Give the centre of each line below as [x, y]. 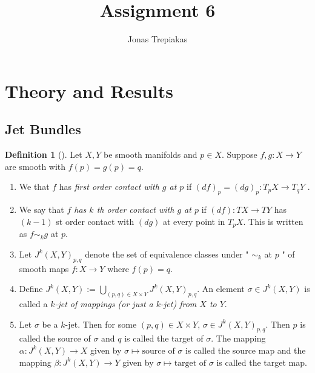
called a [33, 303]
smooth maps [44, 268]
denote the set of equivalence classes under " [167, 254]
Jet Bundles [43, 129]
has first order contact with [109, 186]
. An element [221, 289]
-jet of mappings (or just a [104, 303]
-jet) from [179, 303]
